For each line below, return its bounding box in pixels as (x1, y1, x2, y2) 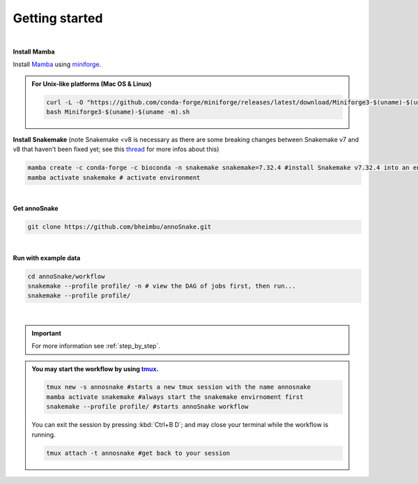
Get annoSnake (13, 204, 59, 212)
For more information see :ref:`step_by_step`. (31, 342, 160, 350)
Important (31, 329, 62, 337)
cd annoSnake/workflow (27, 272, 105, 280)
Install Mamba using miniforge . (13, 60, 102, 69)
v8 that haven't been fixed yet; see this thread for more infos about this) (13, 145, 219, 153)
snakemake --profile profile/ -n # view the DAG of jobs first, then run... (27, 282, 296, 290)
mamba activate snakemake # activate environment (27, 173, 201, 181)
